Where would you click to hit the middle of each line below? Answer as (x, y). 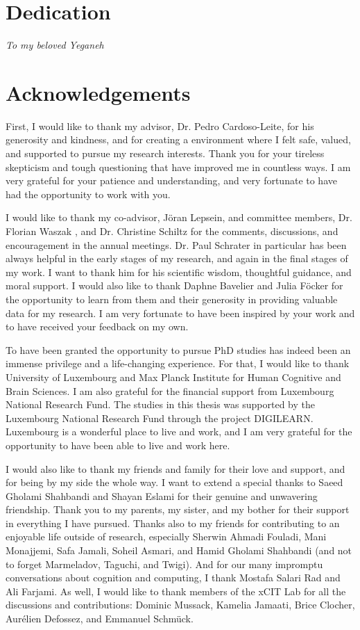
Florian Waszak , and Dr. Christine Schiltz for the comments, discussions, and (172, 231)
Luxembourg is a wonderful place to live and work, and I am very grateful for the (179, 431)
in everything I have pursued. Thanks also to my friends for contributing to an (173, 523)
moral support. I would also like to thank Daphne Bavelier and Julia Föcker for (174, 285)
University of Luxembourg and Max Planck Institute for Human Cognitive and (173, 377)
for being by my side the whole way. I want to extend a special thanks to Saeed (174, 482)
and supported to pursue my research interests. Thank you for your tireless (165, 153)
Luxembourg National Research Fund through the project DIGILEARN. (160, 418)
